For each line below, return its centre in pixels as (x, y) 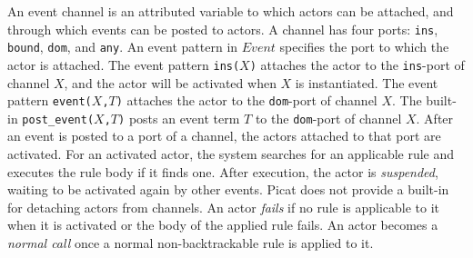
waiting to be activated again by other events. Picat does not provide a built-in (228, 189)
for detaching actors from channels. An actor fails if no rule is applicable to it (224, 207)
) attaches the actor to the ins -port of (357, 64)
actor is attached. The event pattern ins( (124, 64)
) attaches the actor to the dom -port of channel (247, 100)
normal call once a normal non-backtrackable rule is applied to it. (191, 243)
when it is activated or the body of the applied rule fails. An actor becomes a (223, 225)
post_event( (58, 119)
